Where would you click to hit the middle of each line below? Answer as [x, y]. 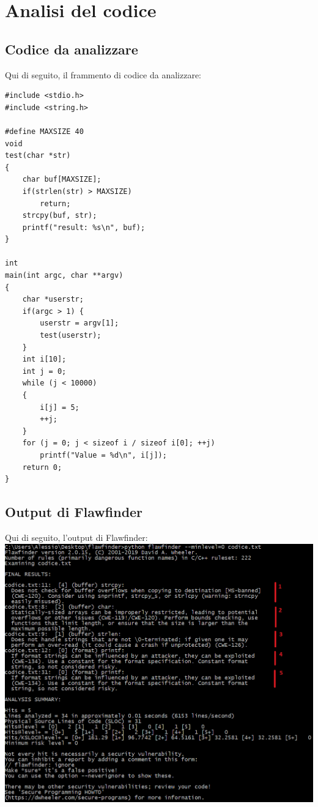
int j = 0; [44, 371]
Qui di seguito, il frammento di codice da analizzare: [103, 74]
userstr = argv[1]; [79, 323]
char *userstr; [53, 299]
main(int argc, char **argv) [64, 276]
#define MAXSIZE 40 [44, 131]
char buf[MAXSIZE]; [62, 180]
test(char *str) [38, 156]
